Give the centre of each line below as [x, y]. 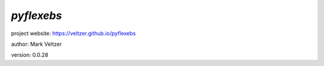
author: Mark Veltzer [37, 44]
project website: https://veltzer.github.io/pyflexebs [73, 33]
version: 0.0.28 [30, 55]
